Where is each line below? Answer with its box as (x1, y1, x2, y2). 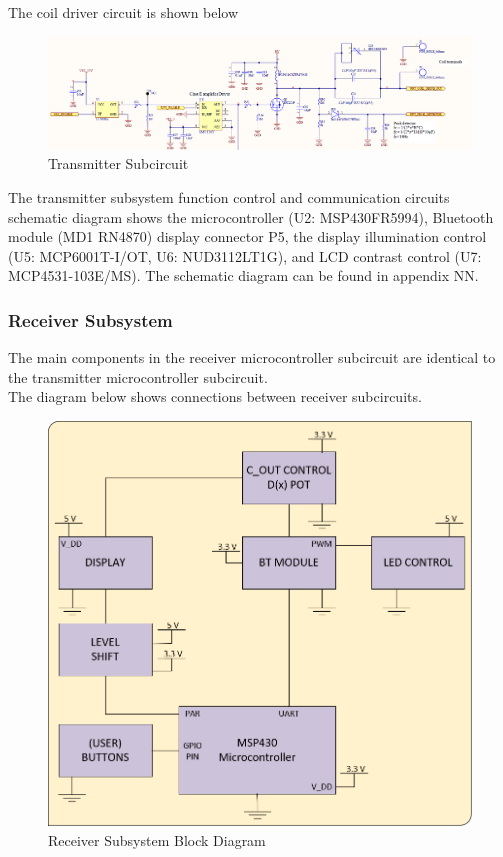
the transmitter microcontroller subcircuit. (8, 366, 268, 387)
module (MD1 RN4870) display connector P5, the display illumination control (8, 226, 487, 247)
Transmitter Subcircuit (48, 153, 189, 174)
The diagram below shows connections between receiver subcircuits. (8, 386, 422, 407)
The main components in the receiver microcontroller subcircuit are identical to (8, 347, 496, 368)
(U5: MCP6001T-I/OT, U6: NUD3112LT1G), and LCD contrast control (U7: (8, 245, 482, 266)
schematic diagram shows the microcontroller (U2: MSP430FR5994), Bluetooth (8, 206, 494, 227)
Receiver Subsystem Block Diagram (48, 830, 266, 851)
